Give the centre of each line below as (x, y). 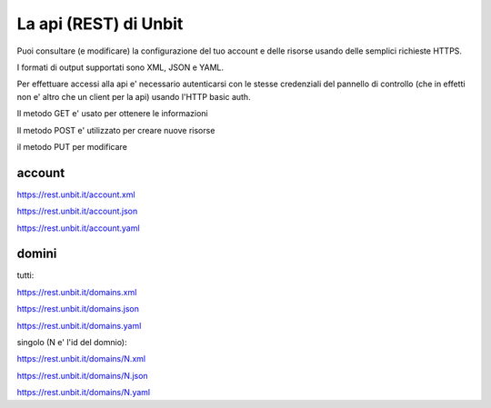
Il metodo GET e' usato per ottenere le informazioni (112, 114)
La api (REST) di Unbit (100, 24)
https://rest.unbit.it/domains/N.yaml (83, 393)
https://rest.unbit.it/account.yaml (78, 228)
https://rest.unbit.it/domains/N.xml (81, 359)
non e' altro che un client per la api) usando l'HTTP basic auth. (134, 96)
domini (37, 254)
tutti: (25, 275)
